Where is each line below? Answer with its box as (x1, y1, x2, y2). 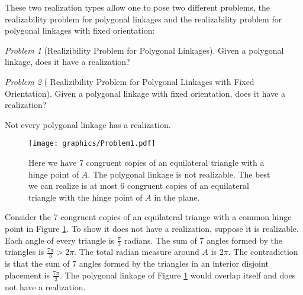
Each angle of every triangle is (5, 234, 115, 246)
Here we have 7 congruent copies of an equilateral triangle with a (28, 156, 265, 168)
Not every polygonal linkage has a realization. (5, 118, 171, 130)
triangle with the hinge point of (28, 191, 143, 203)
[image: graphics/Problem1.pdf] (28, 139, 156, 148)
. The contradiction (228, 245, 298, 258)
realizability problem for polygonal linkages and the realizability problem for (5, 12, 282, 25)
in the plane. (154, 191, 200, 203)
